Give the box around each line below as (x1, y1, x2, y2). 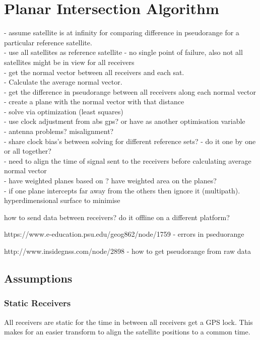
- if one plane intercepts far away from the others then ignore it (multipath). (4, 185, 240, 195)
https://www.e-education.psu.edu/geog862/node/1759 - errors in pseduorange (4, 229, 244, 239)
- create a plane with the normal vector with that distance (4, 96, 184, 107)
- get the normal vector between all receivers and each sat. (4, 66, 184, 77)
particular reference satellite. (4, 37, 92, 47)
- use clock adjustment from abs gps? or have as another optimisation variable (4, 116, 245, 126)
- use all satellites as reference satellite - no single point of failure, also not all (4, 47, 243, 57)
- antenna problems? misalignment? (4, 126, 114, 137)
